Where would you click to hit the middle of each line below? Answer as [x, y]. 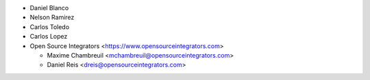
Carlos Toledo [50, 26]
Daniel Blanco [49, 8]
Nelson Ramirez [52, 18]
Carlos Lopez [49, 37]
